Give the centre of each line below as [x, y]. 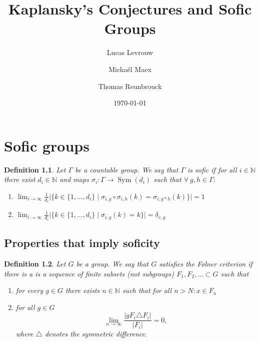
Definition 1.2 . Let [35, 263]
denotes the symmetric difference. [96, 334]
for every [29, 290]
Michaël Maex [130, 69]
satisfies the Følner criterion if [206, 263]
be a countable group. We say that [127, 169]
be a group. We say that [112, 263]
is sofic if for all [212, 169]
